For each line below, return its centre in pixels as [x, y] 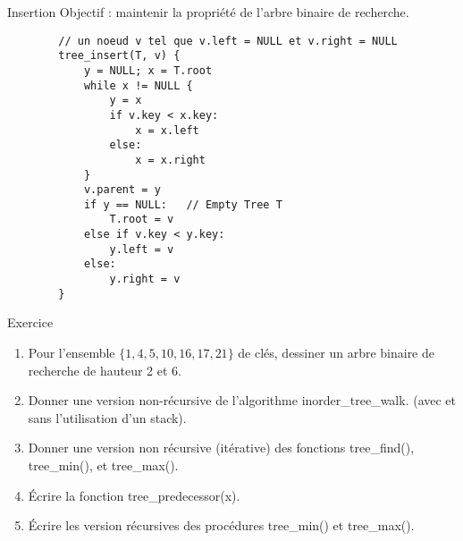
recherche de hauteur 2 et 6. [105, 370]
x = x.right [170, 160]
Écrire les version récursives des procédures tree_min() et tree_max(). [221, 525]
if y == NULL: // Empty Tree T [183, 204]
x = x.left [167, 130]
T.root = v [142, 220]
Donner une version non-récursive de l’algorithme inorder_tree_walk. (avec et [242, 400]
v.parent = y [122, 190]
